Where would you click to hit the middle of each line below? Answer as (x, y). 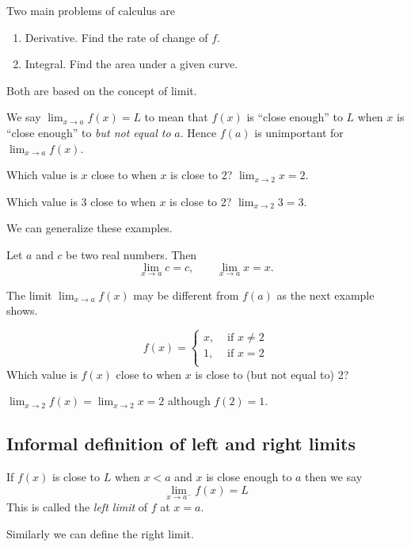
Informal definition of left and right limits (181, 444)
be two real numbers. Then (131, 254)
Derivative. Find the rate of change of (116, 37)
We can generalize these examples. (89, 228)
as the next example (325, 295)
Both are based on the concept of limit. (102, 90)
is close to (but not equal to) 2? (272, 374)
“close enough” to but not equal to (89, 132)
